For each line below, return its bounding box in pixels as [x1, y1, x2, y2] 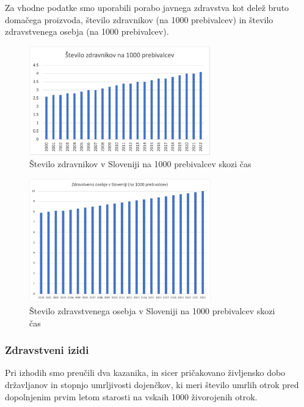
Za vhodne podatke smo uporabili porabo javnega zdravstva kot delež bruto [5, 1, 289, 13]
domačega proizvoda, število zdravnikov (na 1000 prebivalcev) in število [5, 13, 273, 26]
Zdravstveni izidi [5, 342, 89, 358]
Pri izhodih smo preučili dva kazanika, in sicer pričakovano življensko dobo [5, 366, 286, 379]
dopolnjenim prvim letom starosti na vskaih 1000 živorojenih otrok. [5, 390, 258, 403]
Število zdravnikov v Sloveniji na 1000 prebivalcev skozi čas [29, 157, 252, 170]
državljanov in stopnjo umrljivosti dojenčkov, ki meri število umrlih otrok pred [5, 378, 299, 391]
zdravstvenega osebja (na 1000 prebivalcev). [5, 25, 169, 38]
